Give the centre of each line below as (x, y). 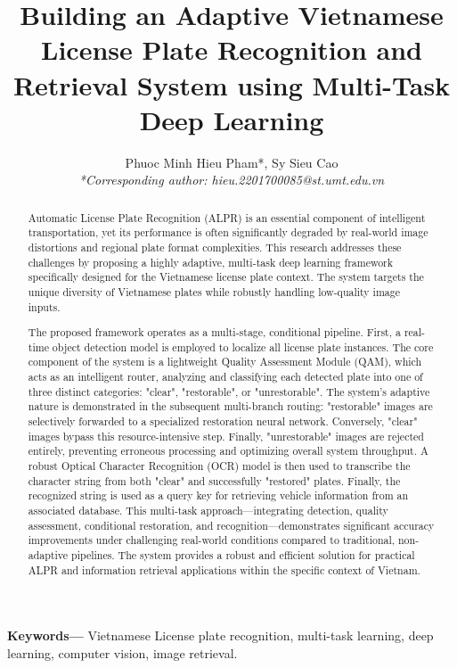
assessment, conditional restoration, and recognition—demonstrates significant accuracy (231, 525)
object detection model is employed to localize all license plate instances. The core (243, 346)
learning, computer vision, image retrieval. (122, 652)
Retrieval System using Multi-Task (232, 84)
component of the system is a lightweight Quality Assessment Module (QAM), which (225, 362)
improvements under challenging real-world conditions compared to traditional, (212, 540)
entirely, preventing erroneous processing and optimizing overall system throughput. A (228, 451)
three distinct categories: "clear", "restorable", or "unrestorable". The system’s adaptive (229, 391)
